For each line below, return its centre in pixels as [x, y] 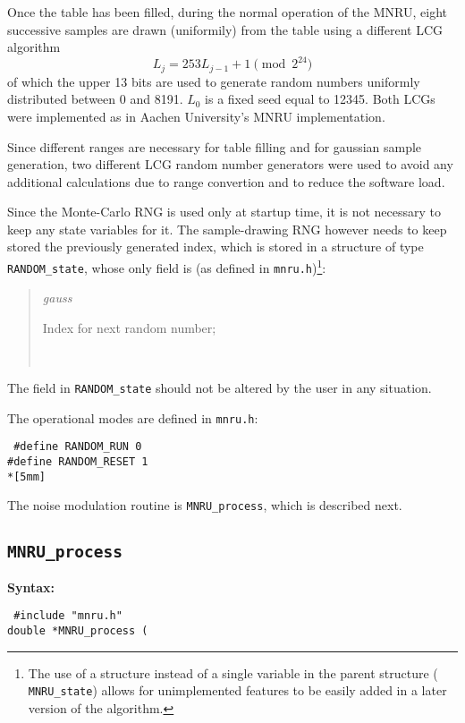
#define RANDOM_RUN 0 [78, 447]
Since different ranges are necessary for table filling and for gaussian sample [215, 146]
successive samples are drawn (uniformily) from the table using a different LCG [225, 29]
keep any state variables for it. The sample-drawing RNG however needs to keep [227, 229]
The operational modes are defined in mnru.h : [133, 417]
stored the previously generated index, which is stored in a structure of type [216, 247]
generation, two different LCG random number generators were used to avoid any [230, 164]
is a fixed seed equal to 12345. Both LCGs [320, 99]
